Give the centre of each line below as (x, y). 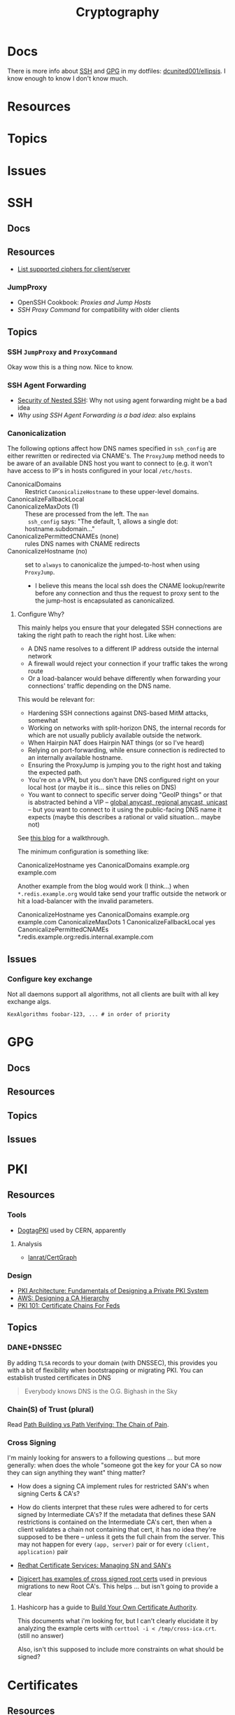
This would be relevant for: (56, 700)
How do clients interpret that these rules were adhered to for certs (113, 1507)
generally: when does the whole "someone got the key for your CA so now (115, 1465)
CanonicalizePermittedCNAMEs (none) (63, 537)
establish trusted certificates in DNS (59, 1377)
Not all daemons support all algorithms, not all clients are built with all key (113, 994)
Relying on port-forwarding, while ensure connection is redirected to (127, 750)
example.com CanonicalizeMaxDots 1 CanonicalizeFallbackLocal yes (116, 922)
